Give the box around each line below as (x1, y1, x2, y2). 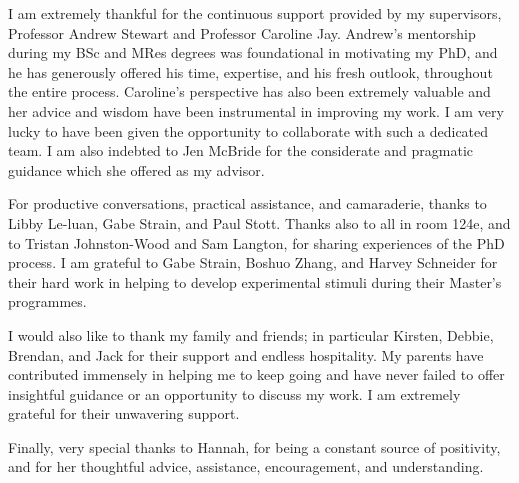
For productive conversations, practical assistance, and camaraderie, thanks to (8, 193, 487, 214)
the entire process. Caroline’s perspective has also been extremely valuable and (8, 81, 491, 102)
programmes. (8, 291, 87, 312)
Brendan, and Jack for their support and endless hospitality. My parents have (8, 344, 484, 365)
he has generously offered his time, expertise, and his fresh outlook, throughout (8, 61, 493, 82)
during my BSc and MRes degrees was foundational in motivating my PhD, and (8, 42, 498, 63)
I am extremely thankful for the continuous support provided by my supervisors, (8, 3, 502, 23)
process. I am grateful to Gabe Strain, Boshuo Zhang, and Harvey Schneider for (8, 252, 498, 273)
